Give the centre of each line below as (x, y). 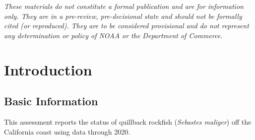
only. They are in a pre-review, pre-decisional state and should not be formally (123, 16)
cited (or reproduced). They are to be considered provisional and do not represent (127, 26)
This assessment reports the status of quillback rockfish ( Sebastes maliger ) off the (128, 121)
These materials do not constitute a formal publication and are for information (124, 6)
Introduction (48, 69)
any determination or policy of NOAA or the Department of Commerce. (113, 35)
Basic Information (51, 101)
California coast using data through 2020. (67, 131)
